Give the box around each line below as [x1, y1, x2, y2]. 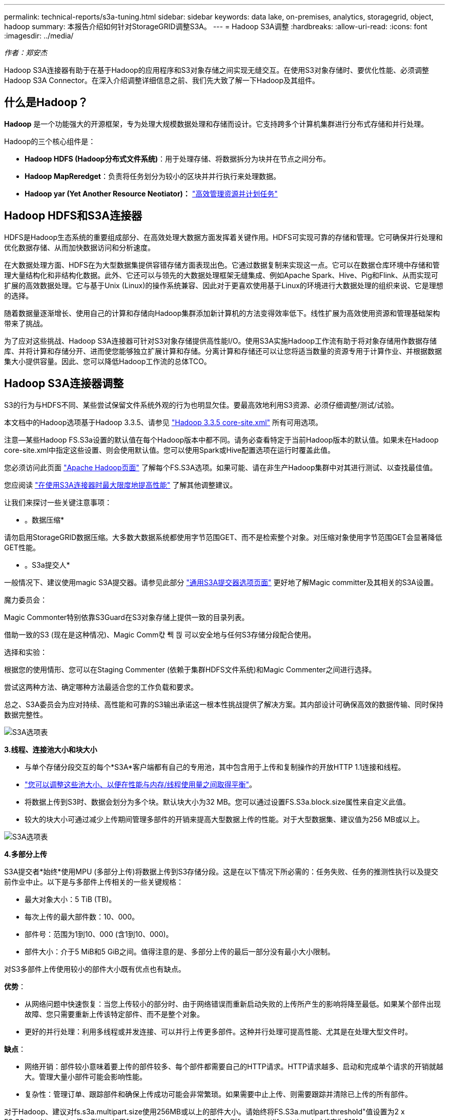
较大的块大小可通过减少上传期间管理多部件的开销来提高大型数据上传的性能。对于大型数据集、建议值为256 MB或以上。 [25, 814, 424, 824]
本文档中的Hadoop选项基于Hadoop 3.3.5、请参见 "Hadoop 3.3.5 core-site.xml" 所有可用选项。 [4, 417, 323, 427]
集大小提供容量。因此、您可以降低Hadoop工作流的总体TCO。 [4, 356, 211, 366]
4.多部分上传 [4, 849, 47, 858]
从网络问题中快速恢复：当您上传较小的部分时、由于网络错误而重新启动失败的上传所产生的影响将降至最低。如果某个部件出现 [25, 999, 441, 1008]
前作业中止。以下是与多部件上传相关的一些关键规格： [4, 877, 183, 886]
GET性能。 [4, 543, 40, 552]
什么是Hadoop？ [4, 96, 89, 109]
